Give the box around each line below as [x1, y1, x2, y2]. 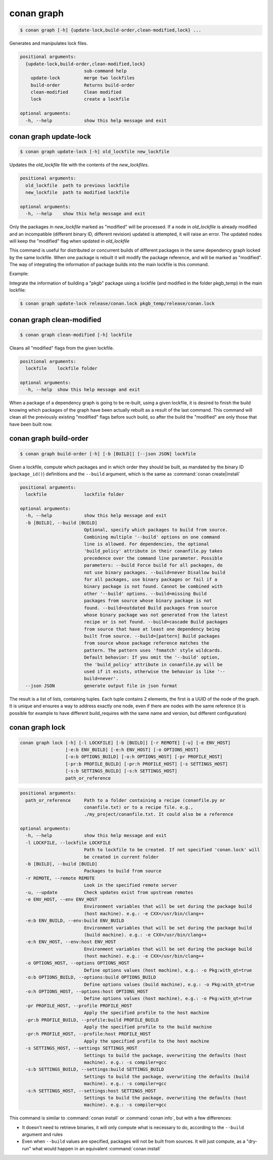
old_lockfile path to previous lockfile [25, 182, 130, 188]
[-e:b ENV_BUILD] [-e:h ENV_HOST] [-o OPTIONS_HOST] [65, 747, 199, 752]
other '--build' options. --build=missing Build [83, 590, 207, 596]
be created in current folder [83, 854, 159, 860]
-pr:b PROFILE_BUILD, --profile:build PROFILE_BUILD [25, 1017, 159, 1023]
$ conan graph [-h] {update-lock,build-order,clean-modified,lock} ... [20, 27, 202, 33]
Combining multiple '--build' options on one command [83, 534, 220, 540]
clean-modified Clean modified [30, 89, 121, 95]
